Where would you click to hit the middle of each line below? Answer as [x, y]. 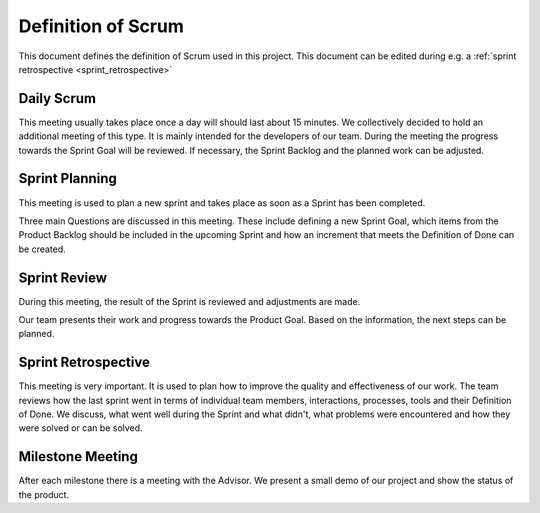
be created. [42, 249]
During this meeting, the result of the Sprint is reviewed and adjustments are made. [189, 301]
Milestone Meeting [78, 456]
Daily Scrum [57, 98]
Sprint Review [63, 277]
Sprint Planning [67, 178]
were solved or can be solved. [81, 428]
